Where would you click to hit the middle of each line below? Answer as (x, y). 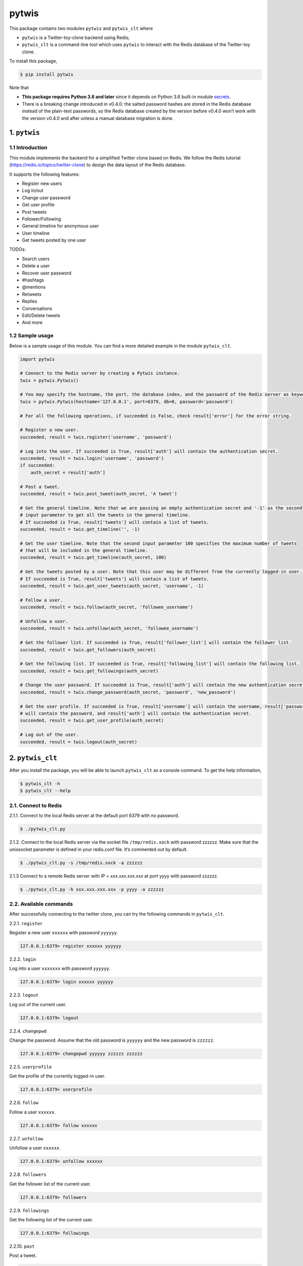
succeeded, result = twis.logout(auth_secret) (79, 742)
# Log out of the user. (49, 735)
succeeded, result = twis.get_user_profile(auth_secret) (92, 721)
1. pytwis (25, 132)
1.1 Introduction (28, 148)
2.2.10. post (22, 1246)
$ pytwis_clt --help (45, 791)
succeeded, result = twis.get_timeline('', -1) (80, 529)
